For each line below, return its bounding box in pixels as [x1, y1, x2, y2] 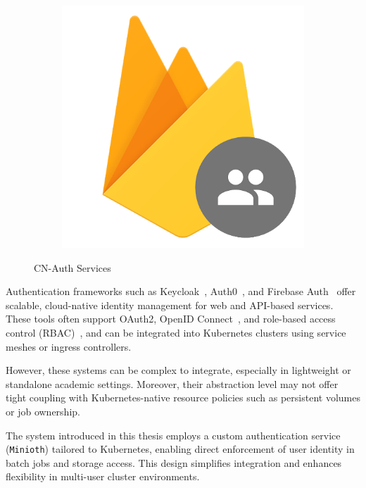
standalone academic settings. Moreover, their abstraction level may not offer [6, 376, 339, 391]
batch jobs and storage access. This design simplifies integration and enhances [6, 455, 342, 470]
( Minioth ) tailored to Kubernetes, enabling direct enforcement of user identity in [6, 442, 355, 456]
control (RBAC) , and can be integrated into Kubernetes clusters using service [6, 325, 346, 339]
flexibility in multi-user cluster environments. [6, 469, 200, 484]
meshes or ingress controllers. [6, 339, 132, 354]
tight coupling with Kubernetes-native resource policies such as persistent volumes [6, 390, 360, 405]
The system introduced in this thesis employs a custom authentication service [6, 427, 341, 442]
